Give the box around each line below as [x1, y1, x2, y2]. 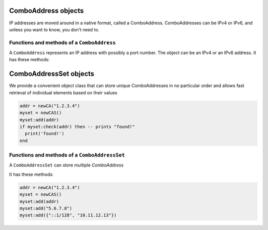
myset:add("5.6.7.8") [19, 205, 72, 211]
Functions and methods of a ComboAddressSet [9, 152, 125, 158]
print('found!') [25, 131, 65, 137]
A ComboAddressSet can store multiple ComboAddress [9, 162, 124, 168]
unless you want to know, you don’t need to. [9, 26, 99, 32]
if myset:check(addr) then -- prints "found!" [19, 124, 135, 129]
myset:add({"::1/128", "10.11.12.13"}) [19, 213, 117, 218]
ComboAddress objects [9, 6, 84, 15]
